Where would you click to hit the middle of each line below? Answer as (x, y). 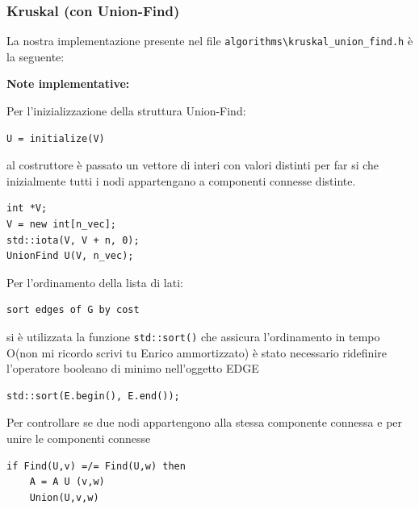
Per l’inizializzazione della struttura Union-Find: (126, 111)
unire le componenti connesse (79, 438)
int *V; (27, 209)
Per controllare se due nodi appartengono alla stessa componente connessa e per (205, 422)
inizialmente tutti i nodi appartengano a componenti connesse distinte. (181, 180)
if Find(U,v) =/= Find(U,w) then (96, 466)
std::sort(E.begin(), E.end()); (93, 396)
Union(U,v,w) (64, 497)
